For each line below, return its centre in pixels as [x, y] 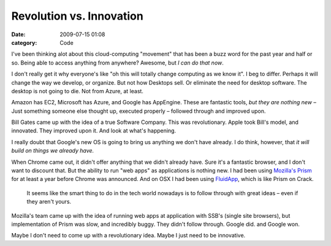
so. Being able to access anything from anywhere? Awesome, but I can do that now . [117, 63]
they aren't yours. [49, 202]
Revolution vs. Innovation [77, 16]
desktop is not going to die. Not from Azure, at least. [78, 91]
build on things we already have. [53, 151]
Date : [18, 34]
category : [24, 42]
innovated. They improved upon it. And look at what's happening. [94, 131]
